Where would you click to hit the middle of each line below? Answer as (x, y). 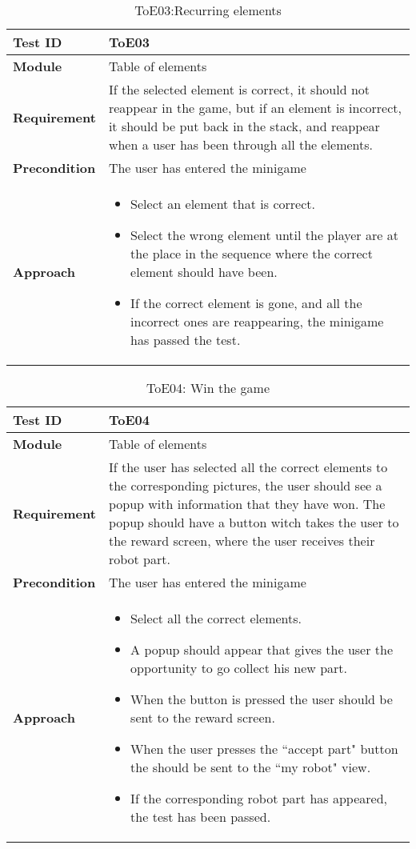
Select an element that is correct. (223, 204)
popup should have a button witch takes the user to (254, 522)
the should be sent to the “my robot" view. (251, 767)
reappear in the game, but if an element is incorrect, (255, 108)
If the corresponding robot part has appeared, (259, 798)
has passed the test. (186, 340)
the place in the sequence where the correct (252, 253)
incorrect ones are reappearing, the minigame (257, 321)
